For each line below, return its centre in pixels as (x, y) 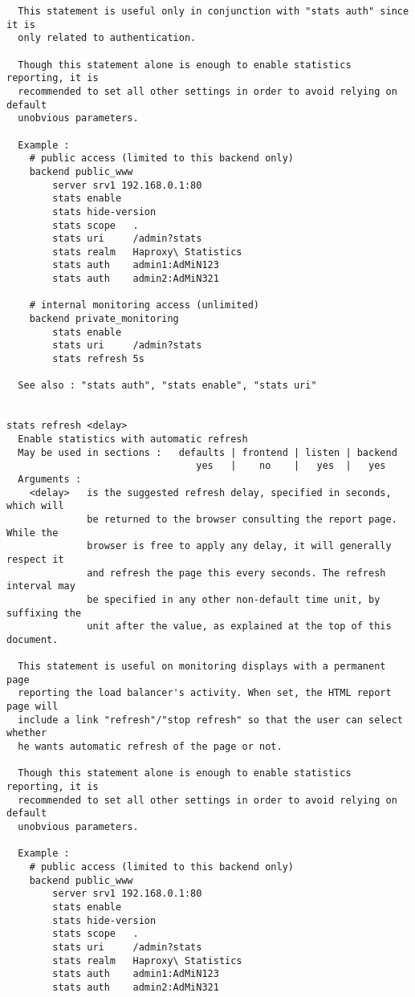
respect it (35, 559)
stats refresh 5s (98, 359)
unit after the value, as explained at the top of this (239, 627)
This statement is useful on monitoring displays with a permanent (202, 667)
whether (27, 733)
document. (33, 639)
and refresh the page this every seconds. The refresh (236, 573)
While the (33, 533)
